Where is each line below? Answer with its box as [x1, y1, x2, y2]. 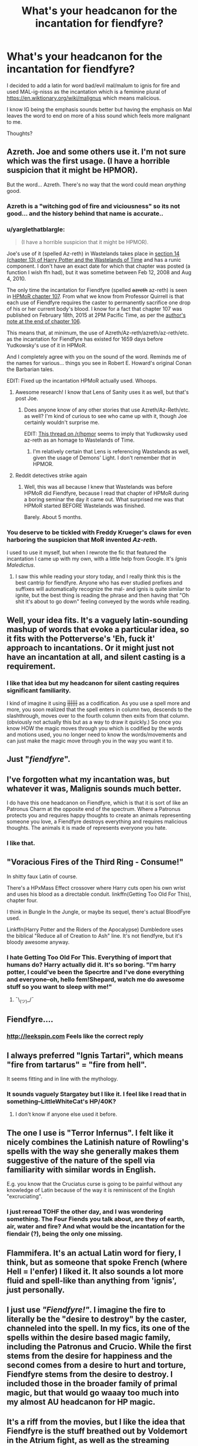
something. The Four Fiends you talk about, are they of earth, [6, 1215, 185, 1223]
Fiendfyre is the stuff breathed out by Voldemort [6, 1426, 187, 1437]
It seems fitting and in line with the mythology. [6, 1075, 118, 1083]
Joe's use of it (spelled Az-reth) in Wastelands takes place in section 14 [6, 249, 180, 257]
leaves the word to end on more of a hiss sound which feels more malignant [6, 112, 190, 119]
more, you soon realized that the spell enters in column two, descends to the [6, 706, 193, 713]
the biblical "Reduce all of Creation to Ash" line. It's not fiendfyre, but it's [6, 932, 183, 939]
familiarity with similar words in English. [6, 1165, 156, 1175]
